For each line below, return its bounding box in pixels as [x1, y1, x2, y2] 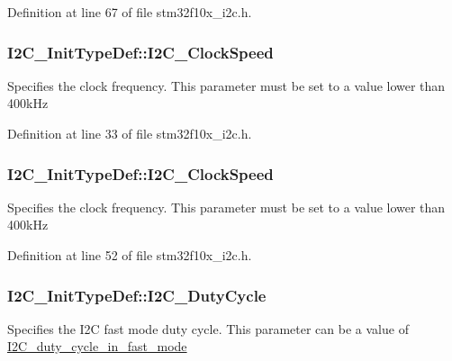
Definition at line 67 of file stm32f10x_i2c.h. [7, 3, 252, 21]
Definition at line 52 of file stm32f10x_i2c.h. [7, 246, 252, 264]
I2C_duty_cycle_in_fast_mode [7, 337, 187, 356]
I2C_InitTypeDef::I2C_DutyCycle [7, 284, 267, 306]
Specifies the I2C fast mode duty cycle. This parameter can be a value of [7, 319, 409, 338]
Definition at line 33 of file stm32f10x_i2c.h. [7, 124, 252, 142]
